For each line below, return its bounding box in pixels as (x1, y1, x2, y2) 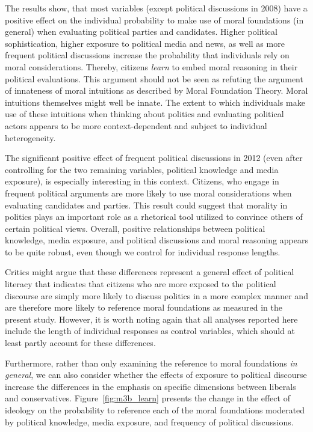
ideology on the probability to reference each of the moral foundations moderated (5, 404, 305, 416)
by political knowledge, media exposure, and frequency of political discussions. (5, 415, 294, 428)
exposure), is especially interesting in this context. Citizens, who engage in (5, 175, 279, 187)
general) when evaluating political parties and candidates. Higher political (5, 25, 277, 38)
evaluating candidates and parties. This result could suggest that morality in (5, 198, 288, 211)
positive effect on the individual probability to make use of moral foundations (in (5, 13, 304, 26)
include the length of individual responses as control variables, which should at (5, 324, 296, 337)
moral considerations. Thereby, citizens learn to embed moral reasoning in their (5, 60, 298, 73)
